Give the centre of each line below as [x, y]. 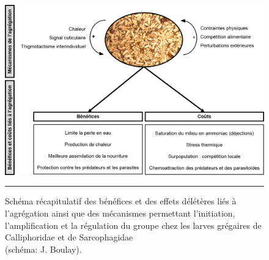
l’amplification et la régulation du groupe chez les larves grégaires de [133, 225]
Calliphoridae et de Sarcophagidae [69, 237]
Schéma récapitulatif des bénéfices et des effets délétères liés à [121, 201]
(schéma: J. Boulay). [43, 249]
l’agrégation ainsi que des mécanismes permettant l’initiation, [120, 213]
